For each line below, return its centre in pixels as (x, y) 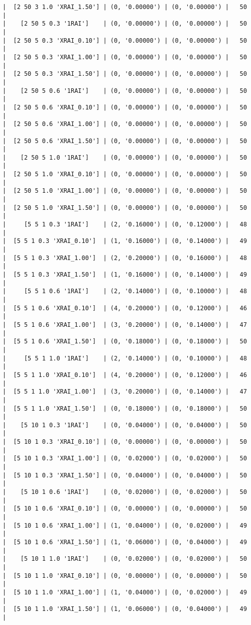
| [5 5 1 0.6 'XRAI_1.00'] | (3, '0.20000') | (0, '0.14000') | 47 (125, 325)
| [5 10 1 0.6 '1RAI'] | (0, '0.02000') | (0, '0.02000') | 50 (125, 492)
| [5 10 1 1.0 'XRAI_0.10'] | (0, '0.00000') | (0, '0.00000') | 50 (125, 576)
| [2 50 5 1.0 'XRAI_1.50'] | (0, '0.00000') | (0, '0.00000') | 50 (125, 208)
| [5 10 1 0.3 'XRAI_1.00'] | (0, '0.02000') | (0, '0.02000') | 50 (125, 459)
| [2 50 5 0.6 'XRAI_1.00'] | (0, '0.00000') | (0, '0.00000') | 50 (125, 124)
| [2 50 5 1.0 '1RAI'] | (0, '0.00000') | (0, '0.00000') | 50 (125, 157)
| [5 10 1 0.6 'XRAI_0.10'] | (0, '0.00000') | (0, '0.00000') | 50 (125, 509)
